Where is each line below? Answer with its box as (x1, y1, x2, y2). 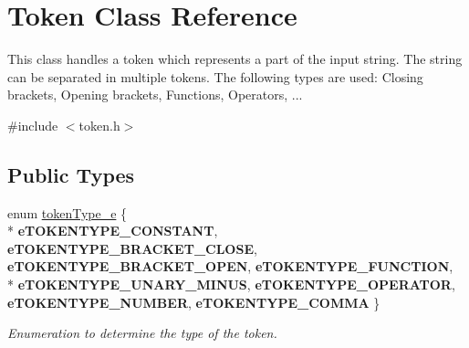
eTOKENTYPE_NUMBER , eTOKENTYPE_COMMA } (7, 292, 380, 311)
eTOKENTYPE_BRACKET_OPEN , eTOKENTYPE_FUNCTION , (7, 257, 453, 276)
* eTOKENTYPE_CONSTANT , (7, 221, 218, 240)
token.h (78, 115, 120, 134)
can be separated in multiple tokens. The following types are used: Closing (7, 67, 423, 86)
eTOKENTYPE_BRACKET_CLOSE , (7, 238, 257, 258)
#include (7, 115, 58, 134)
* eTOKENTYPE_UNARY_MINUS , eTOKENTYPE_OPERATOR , (7, 275, 455, 294)
